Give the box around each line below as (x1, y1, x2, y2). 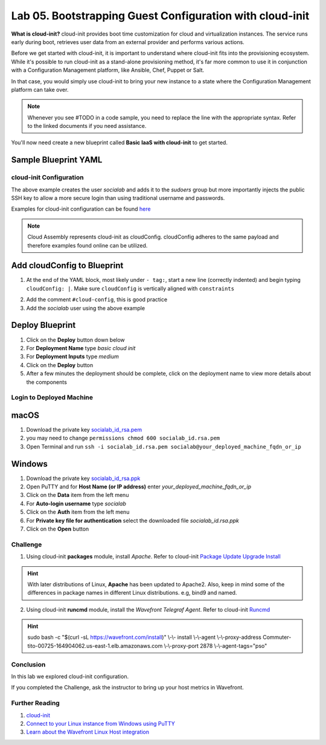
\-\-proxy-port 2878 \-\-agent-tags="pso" (164, 642, 267, 649)
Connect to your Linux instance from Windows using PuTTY (26, 720, 175, 727)
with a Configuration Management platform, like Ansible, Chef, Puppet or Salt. (11, 66, 205, 74)
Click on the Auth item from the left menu (26, 508, 130, 516)
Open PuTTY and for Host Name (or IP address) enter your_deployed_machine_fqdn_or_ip (26, 483, 252, 490)
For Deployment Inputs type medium (26, 353, 119, 360)
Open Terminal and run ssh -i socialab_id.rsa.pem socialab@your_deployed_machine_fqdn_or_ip (26, 443, 301, 450)
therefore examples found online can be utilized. (27, 241, 148, 249)
